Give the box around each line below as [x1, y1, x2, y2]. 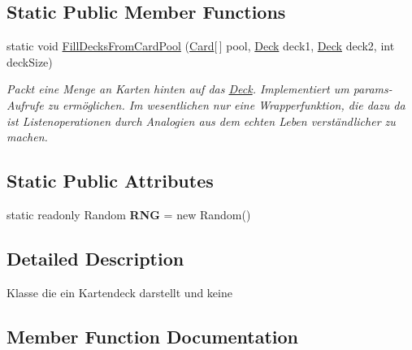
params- [353, 80, 392, 97]
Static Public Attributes [7, 168, 214, 193]
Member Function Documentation [7, 323, 299, 348]
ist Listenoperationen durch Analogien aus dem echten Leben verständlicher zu [7, 112, 396, 129]
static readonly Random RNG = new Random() [7, 205, 251, 223]
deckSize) [7, 53, 53, 70]
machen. [7, 128, 48, 145]
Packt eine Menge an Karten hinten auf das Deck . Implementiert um [7, 80, 349, 97]
